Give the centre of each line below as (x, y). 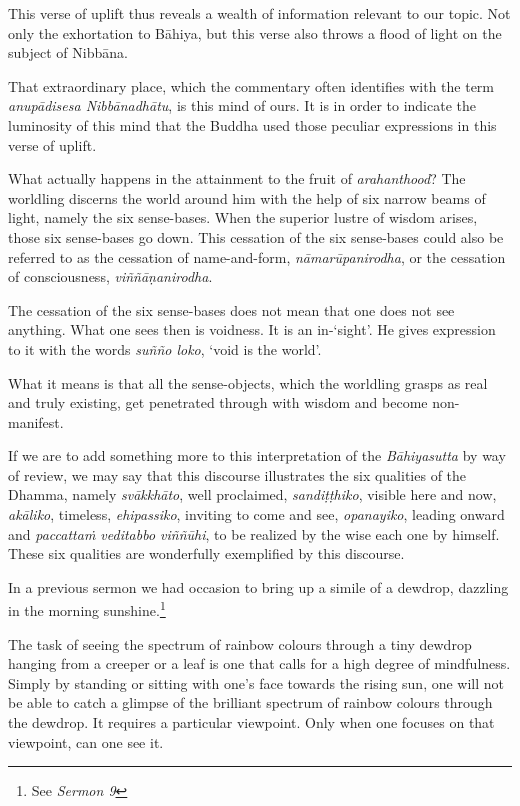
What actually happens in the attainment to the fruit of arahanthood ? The (237, 178)
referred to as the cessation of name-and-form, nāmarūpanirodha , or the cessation (257, 256)
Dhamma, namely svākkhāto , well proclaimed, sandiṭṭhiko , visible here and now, (252, 494)
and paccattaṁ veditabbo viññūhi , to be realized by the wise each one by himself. (254, 533)
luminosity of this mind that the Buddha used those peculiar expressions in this (252, 124)
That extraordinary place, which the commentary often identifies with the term (251, 85)
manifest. (36, 421)
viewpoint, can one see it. (86, 741)
